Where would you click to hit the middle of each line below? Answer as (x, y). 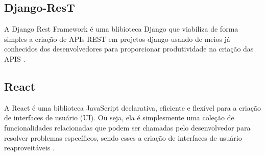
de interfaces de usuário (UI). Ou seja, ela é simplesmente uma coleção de (119, 118)
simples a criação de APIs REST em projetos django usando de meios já (117, 38)
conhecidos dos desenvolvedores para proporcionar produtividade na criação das (129, 49)
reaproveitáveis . (29, 148)
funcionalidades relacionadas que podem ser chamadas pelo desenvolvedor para (127, 127)
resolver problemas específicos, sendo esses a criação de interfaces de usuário (123, 137)
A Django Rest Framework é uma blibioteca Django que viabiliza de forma (121, 29)
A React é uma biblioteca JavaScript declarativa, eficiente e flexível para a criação (132, 107)
